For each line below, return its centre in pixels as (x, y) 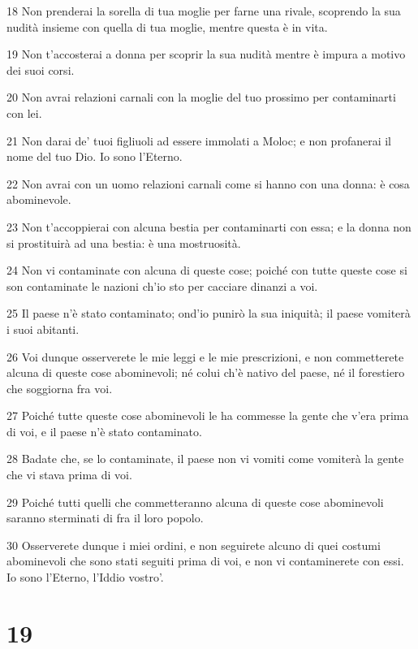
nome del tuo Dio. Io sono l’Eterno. (95, 156)
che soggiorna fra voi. (60, 388)
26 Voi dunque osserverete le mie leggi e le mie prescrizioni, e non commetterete (205, 356)
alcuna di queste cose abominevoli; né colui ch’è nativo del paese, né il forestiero (206, 372)
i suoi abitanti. (43, 329)
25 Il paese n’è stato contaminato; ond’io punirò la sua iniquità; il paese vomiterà (209, 313)
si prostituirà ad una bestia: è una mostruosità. (124, 242)
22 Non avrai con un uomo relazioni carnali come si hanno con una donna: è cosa (208, 183)
